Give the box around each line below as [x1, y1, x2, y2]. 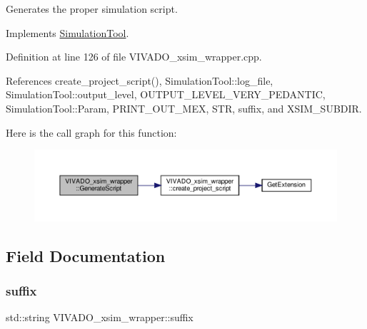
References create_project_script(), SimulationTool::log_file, [6, 73, 273, 88]
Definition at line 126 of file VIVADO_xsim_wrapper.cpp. [6, 49, 262, 64]
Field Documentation [6, 244, 166, 266]
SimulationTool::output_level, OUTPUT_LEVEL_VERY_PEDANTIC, [6, 87, 326, 102]
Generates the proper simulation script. [6, 1, 178, 16]
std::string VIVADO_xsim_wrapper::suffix [6, 310, 193, 325]
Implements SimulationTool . [6, 25, 129, 40]
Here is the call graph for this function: [6, 125, 177, 140]
